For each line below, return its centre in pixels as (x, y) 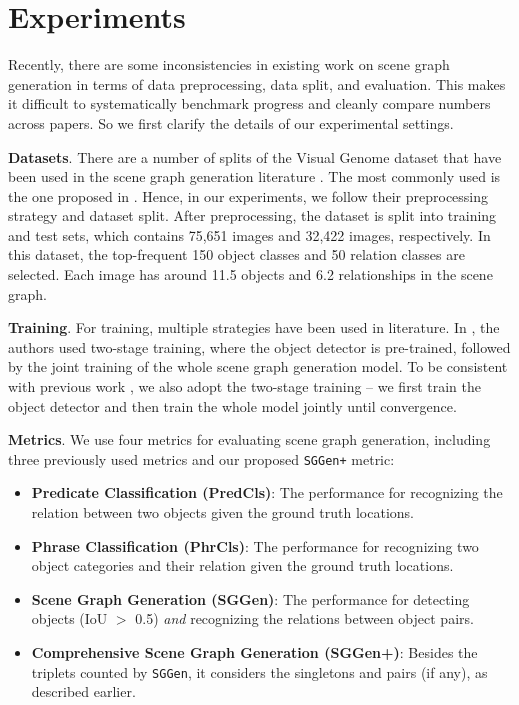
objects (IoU (69, 618)
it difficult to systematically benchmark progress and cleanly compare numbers (249, 103)
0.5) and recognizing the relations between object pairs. (304, 618)
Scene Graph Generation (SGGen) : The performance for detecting (250, 598)
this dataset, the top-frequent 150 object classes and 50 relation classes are (236, 254)
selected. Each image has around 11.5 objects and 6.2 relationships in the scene (250, 274)
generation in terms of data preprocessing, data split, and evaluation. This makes (257, 83)
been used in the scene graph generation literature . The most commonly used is (254, 176)
